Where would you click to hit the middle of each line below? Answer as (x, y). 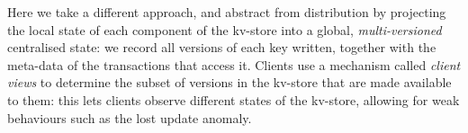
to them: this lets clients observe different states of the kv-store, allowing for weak (234, 99)
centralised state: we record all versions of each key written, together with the (222, 47)
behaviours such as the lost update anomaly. (130, 117)
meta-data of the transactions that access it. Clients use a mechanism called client (234, 64)
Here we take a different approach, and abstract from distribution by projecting (227, 12)
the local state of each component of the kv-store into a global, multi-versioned (225, 29)
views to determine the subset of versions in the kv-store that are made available (229, 82)
